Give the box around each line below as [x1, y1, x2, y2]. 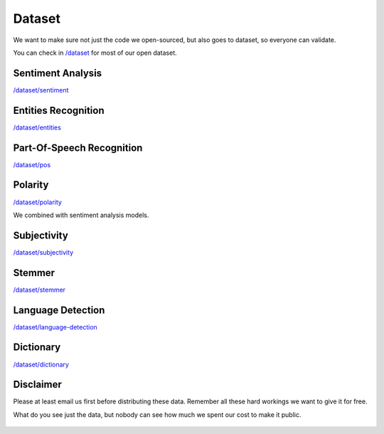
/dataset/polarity [13, 198, 62, 206]
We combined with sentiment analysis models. [13, 211, 149, 219]
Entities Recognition [13, 104, 105, 117]
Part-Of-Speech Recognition [13, 142, 143, 154]
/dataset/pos [13, 160, 51, 169]
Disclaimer [13, 379, 62, 391]
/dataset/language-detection [13, 322, 97, 331]
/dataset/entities [13, 123, 62, 132]
